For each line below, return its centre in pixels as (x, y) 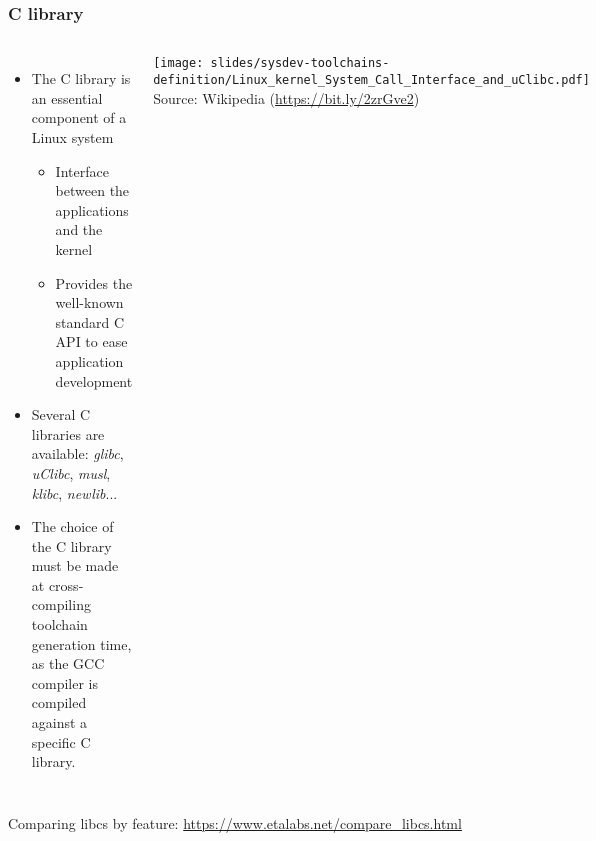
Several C (61, 414)
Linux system (72, 137)
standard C (90, 321)
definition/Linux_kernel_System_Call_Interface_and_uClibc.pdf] (371, 79)
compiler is (65, 682)
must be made (75, 565)
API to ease (91, 341)
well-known (89, 302)
